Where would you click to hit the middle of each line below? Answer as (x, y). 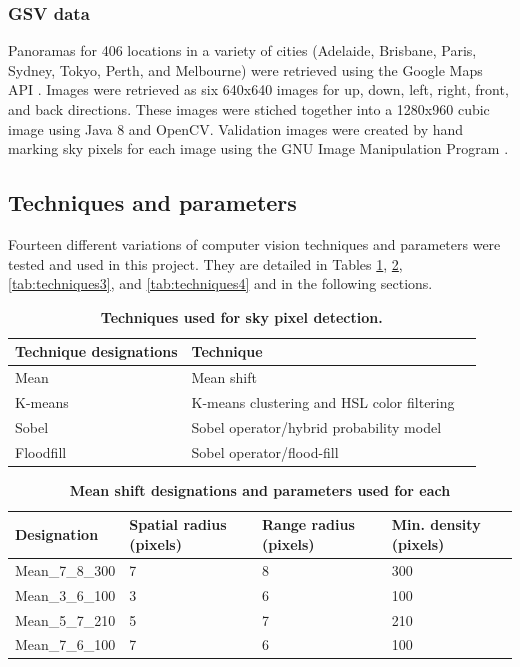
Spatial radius (178, 524)
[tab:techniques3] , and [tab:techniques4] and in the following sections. (220, 283)
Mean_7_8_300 (65, 569)
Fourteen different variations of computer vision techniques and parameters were (254, 243)
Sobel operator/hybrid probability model (316, 426)
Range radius (308, 524)
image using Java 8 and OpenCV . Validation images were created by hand (236, 128)
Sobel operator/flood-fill (265, 451)
